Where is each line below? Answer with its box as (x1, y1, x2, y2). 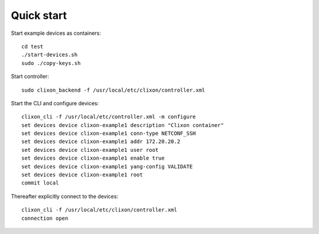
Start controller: (11, 73, 50, 80)
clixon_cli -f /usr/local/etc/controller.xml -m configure (21, 113, 196, 121)
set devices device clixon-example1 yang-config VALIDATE (21, 163, 193, 170)
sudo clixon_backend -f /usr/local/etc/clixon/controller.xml (21, 86, 206, 93)
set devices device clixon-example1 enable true (21, 155, 165, 162)
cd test (21, 43, 44, 50)
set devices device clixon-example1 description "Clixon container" (21, 122, 224, 128)
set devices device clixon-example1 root (21, 171, 143, 178)
